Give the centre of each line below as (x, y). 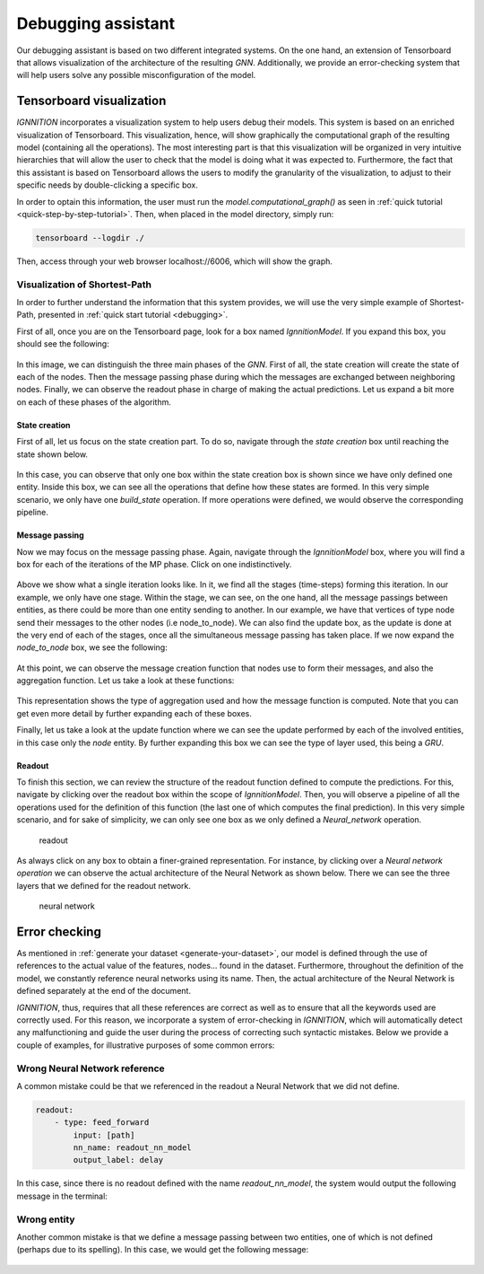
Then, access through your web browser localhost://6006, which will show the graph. (175, 261)
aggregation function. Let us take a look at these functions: (125, 681)
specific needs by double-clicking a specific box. (108, 185)
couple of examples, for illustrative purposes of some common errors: (146, 1045)
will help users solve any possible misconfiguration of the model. (136, 75)
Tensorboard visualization (91, 101)
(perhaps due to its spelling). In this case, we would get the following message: (163, 1250)
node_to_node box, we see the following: (92, 647)
